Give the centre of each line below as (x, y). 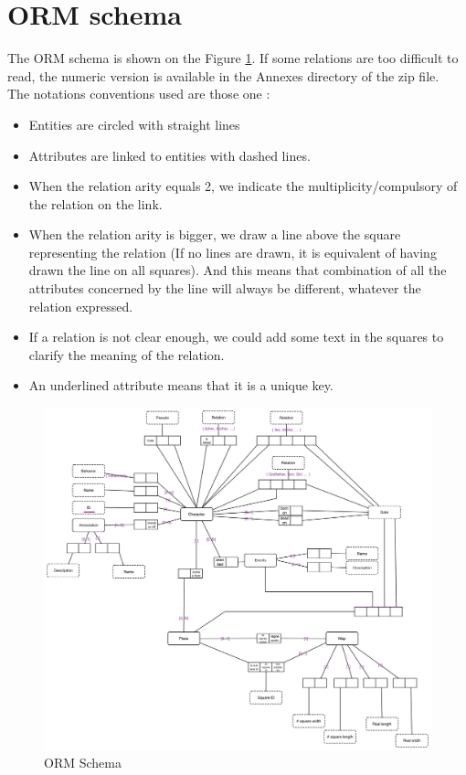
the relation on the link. (95, 203)
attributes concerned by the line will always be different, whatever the (225, 288)
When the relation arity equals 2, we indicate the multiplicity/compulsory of (243, 186)
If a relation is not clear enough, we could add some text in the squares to (236, 337)
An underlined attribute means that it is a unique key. (181, 385)
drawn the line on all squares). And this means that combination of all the (238, 270)
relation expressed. (81, 306)
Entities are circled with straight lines (134, 124)
